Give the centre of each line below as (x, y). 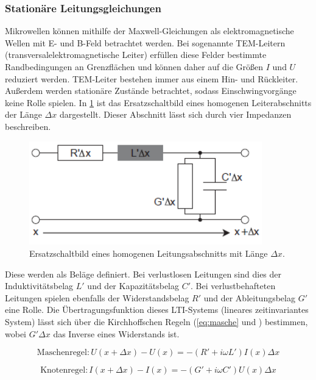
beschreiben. (28, 126)
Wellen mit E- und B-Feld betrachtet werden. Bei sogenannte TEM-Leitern (145, 42)
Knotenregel (63, 371)
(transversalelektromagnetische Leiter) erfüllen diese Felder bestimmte (136, 55)
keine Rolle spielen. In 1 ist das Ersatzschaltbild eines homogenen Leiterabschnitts (158, 102)
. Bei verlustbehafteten (233, 286)
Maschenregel (62, 353)
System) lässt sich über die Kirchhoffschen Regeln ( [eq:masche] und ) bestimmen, (156, 321)
